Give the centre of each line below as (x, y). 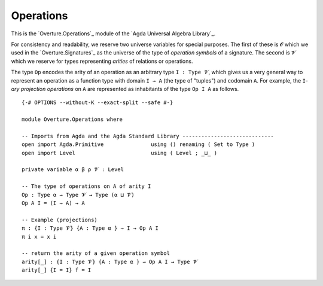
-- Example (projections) (60, 220)
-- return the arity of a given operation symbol (96, 253)
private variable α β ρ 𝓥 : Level (73, 170)
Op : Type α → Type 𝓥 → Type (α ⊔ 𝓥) (78, 195)
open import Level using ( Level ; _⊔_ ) (120, 153)
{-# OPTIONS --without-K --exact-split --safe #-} (97, 103)
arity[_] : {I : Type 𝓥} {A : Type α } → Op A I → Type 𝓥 (110, 261)
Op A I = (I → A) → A (53, 203)
